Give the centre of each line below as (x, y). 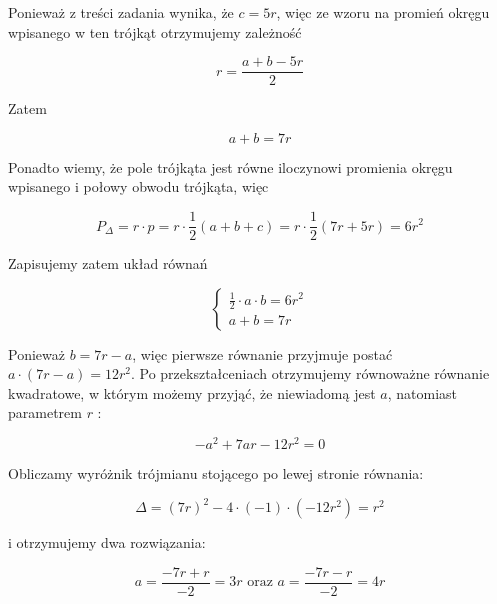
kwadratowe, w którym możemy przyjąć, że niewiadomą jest (192, 392)
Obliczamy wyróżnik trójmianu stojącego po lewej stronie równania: (216, 473)
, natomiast (422, 392)
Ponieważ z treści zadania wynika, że (121, 12)
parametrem (45, 412)
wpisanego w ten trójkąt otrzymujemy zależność (155, 31)
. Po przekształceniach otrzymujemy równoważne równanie (310, 373)
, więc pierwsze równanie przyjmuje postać (262, 353)
